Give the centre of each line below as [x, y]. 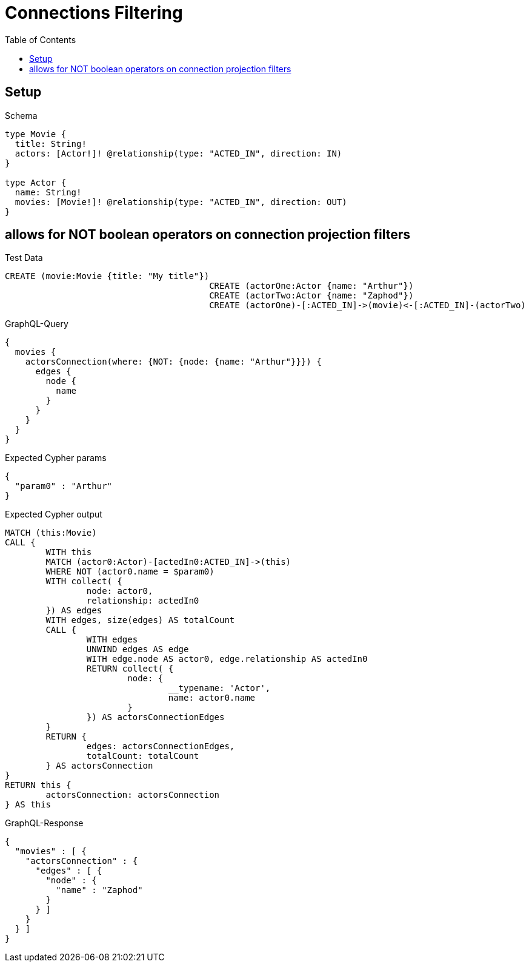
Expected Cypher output [54, 514]
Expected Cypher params [56, 458]
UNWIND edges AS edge [138, 649]
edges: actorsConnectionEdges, [161, 746]
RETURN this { [38, 785]
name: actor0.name [212, 698]
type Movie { [36, 134]
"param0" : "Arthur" [64, 486]
